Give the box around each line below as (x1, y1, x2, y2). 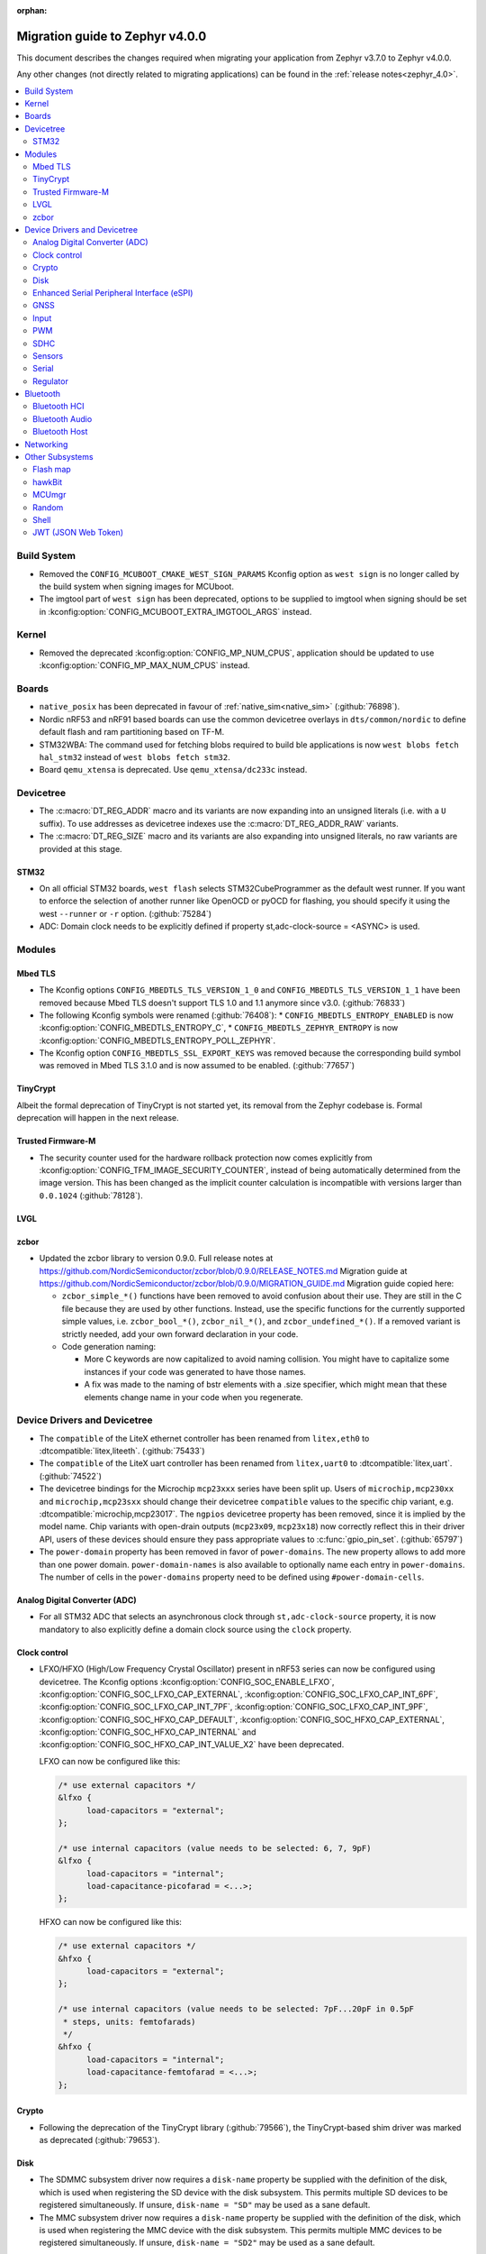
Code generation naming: (61, 1341, 157, 1351)
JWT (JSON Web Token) (32, 527, 124, 538)
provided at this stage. (39, 843, 122, 854)
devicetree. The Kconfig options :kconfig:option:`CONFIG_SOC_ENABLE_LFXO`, (39, 1676, 335, 1687)
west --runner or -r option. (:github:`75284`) (39, 908, 211, 919)
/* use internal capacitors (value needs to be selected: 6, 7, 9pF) (58, 1843, 372, 1853)
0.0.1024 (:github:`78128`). (39, 1190, 143, 1201)
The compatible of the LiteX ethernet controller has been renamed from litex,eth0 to (39, 1433, 370, 1443)
